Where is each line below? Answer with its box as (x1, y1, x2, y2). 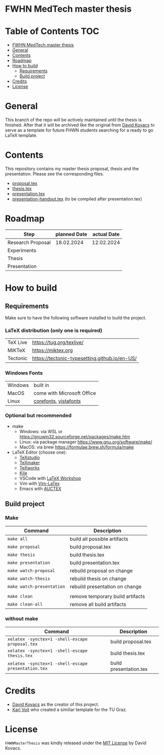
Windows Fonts (5, 370, 43, 377)
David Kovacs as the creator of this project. (12, 701, 99, 707)
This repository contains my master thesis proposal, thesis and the (5, 166, 139, 172)
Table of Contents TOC (5, 26, 100, 37)
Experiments (7, 247, 37, 254)
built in (33, 381, 49, 388)
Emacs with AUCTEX (19, 486, 62, 491)
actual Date (92, 231, 120, 238)
